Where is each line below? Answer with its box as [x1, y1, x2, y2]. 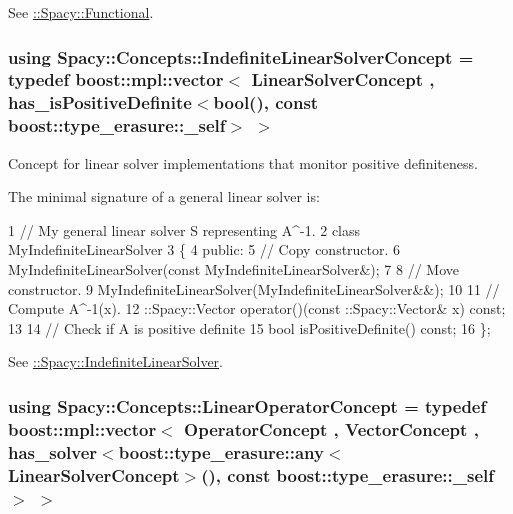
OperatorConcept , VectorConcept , [184, 416, 479, 441]
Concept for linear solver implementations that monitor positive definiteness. [8, 152, 478, 173]
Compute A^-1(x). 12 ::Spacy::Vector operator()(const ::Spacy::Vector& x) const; [8, 298, 506, 319]
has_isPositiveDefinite [8, 90, 192, 115]
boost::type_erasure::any [118, 439, 324, 464]
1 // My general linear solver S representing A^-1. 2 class [8, 219, 361, 240]
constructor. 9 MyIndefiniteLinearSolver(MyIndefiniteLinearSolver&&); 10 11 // [8, 278, 500, 299]
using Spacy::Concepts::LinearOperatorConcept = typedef [8, 393, 487, 418]
